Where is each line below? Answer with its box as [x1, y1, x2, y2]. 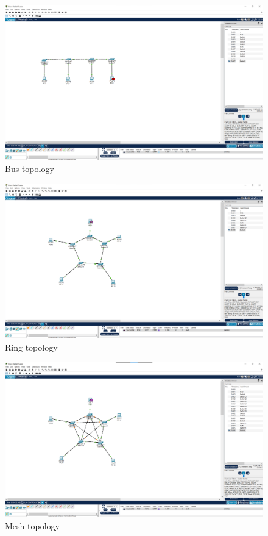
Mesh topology [5, 519, 60, 532]
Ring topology [5, 341, 58, 354]
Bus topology [5, 162, 54, 175]
